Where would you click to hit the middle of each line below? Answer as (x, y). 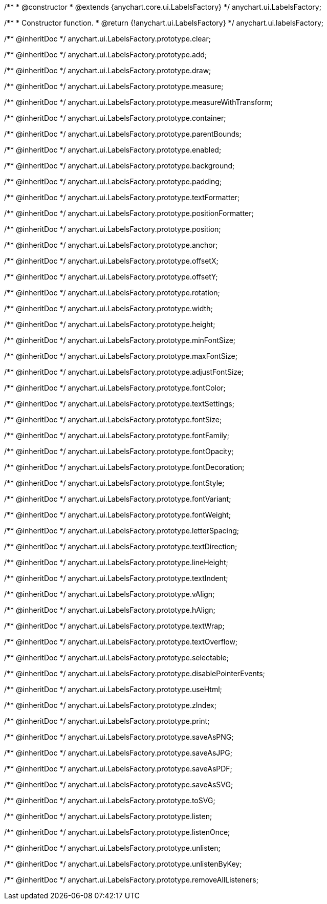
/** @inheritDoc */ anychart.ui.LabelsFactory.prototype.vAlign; (110, 594)
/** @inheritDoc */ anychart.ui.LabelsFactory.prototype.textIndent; (116, 578)
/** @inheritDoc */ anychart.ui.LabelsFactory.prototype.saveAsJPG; (118, 753)
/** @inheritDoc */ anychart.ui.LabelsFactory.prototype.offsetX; (111, 261)
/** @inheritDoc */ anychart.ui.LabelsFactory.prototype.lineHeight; (116, 562)
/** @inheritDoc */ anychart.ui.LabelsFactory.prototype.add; (106, 55)
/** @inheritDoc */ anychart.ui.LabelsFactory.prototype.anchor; (111, 245)
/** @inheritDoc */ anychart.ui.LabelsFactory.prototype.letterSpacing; (122, 531)
